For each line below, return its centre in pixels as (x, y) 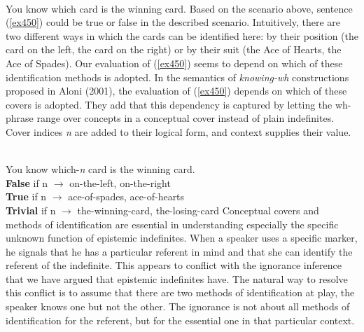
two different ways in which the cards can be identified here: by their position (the (182, 35)
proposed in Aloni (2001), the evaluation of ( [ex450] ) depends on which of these (176, 91)
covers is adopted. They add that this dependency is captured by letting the (169, 104)
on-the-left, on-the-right (120, 182)
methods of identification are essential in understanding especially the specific (172, 224)
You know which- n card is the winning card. (100, 169)
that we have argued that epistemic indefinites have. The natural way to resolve (177, 278)
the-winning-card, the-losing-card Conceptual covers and (198, 210)
